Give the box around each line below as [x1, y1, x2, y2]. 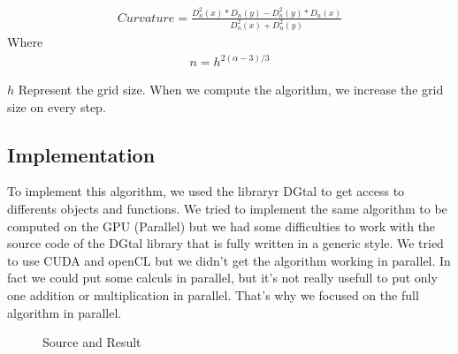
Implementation [7, 140, 156, 168]
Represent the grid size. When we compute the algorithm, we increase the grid [18, 80, 444, 99]
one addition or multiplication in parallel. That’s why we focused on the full [7, 285, 419, 304]
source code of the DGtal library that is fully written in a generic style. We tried [7, 234, 444, 252]
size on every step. [7, 97, 106, 116]
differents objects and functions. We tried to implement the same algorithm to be [7, 200, 447, 218]
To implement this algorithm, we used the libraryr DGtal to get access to [7, 182, 405, 200]
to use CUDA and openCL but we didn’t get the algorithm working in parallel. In [7, 251, 451, 269]
